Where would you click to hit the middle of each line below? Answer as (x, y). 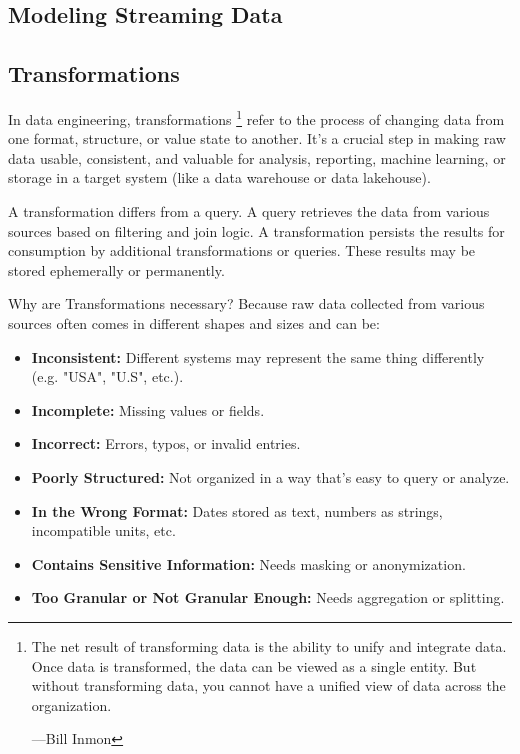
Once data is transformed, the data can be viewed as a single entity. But (254, 665)
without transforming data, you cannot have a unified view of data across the (268, 685)
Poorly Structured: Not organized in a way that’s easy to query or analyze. (270, 476)
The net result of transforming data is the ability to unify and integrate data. (269, 645)
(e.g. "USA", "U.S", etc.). (107, 376)
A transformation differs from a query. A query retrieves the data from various (249, 211)
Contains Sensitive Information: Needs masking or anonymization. (248, 563)
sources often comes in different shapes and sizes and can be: (194, 322)
